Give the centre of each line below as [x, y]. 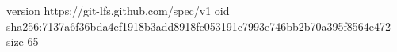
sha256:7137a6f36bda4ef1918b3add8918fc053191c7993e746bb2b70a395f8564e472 [199, 26]
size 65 [23, 41]
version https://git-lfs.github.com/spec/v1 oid [118, 10]
